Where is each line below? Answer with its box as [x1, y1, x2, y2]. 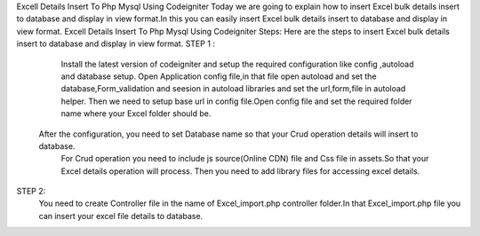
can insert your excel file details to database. [38, 210, 204, 221]
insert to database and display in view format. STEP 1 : [16, 38, 215, 49]
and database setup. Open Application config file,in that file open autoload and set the [60, 71, 377, 82]
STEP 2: [16, 186, 46, 197]
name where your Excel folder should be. [60, 108, 212, 119]
